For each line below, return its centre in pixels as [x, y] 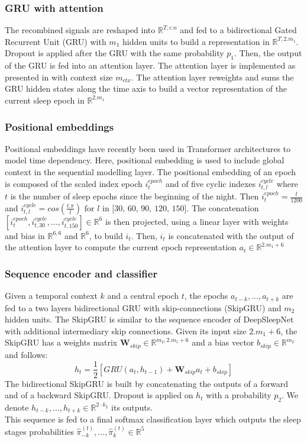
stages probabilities [39, 431]
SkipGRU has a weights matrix [61, 342]
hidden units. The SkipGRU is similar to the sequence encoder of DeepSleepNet [149, 319]
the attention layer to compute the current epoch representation [121, 247]
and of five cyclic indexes [211, 183]
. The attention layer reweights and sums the [212, 77]
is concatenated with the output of [231, 235]
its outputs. [132, 407]
